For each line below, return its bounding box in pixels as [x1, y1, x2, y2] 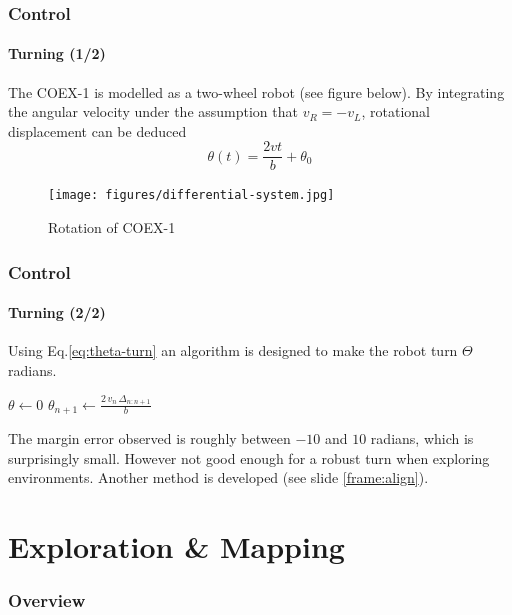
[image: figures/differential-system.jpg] [48, 188, 335, 203]
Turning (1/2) [8, 43, 106, 64]
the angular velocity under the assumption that [8, 101, 298, 122]
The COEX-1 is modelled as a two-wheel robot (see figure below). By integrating [8, 81, 505, 102]
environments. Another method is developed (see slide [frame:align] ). [8, 467, 429, 488]
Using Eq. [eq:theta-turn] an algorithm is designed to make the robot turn [8, 340, 458, 361]
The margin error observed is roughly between [8, 428, 291, 449]
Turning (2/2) [8, 302, 106, 323]
